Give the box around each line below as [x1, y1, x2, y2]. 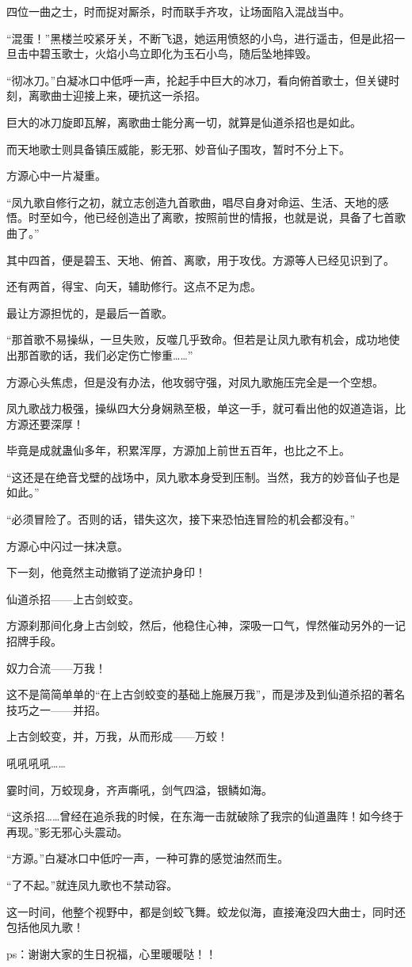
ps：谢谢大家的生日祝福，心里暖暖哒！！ [6, 945, 217, 961]
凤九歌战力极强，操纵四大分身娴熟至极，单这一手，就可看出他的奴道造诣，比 [6, 400, 406, 417]
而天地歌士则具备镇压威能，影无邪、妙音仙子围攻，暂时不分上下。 [6, 140, 350, 157]
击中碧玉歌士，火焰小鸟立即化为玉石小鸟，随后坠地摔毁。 [17, 45, 317, 62]
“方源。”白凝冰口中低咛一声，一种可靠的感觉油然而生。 [6, 850, 289, 866]
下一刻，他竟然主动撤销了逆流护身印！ [6, 564, 206, 581]
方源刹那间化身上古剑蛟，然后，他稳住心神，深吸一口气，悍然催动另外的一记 [6, 617, 406, 634]
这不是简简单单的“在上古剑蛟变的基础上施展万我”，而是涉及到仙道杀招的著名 [6, 686, 406, 702]
